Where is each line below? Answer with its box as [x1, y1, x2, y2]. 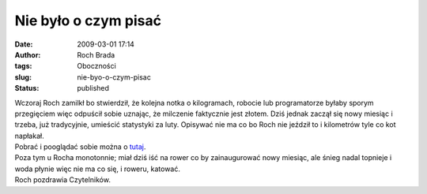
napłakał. [14, 131, 44, 140]
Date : [14, 39, 33, 49]
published [77, 84, 110, 93]
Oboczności [77, 62, 116, 71]
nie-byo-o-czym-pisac [77, 72, 152, 82]
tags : [14, 62, 32, 71]
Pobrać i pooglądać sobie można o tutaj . [14, 142, 146, 151]
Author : [14, 50, 41, 59]
